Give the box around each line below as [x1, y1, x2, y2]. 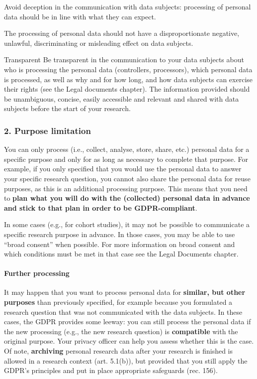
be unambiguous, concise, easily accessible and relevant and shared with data [4, 93, 239, 104]
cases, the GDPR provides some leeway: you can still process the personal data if [4, 316, 251, 327]
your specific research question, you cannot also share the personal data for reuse [4, 173, 251, 183]
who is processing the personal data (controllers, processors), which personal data [4, 64, 253, 74]
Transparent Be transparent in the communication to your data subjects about [4, 54, 244, 65]
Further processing [4, 268, 70, 278]
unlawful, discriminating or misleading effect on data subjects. [4, 37, 193, 48]
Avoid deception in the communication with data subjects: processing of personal [4, 1, 251, 11]
